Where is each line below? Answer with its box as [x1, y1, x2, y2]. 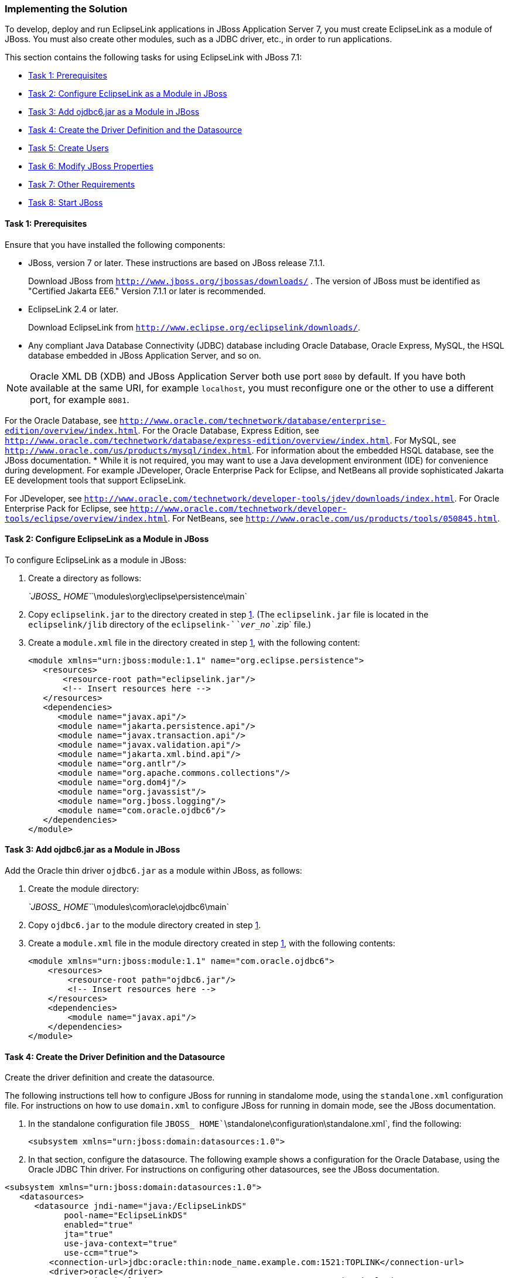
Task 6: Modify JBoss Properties [28, 161, 153, 172]
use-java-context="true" [64, 1239, 178, 1249]
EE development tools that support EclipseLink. [5, 475, 186, 485]
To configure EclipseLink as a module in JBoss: [5, 554, 186, 565]
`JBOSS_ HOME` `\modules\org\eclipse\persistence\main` [28, 591, 248, 601]
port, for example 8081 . [30, 393, 129, 405]
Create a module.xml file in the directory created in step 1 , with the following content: [28, 637, 360, 647]
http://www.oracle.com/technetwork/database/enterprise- [119, 415, 386, 425]
